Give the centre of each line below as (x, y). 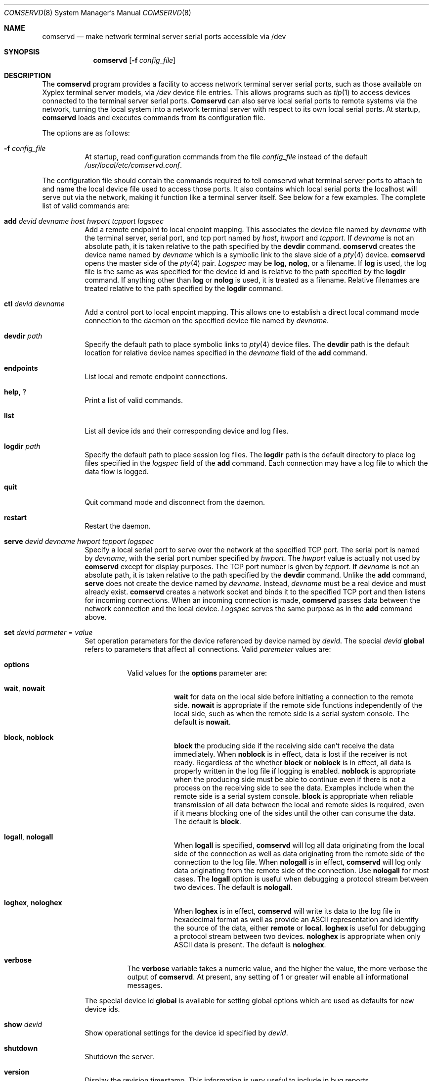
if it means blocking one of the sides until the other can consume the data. (295, 813)
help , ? (15, 392)
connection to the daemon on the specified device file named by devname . (207, 320)
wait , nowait (24, 688)
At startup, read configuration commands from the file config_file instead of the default (226, 157)
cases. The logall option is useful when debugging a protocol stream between (301, 879)
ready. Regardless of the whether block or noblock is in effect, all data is (293, 762)
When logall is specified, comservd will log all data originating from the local (299, 845)
